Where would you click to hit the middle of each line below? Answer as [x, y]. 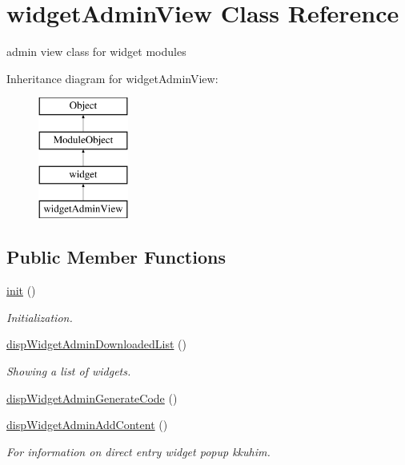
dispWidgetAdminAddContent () [87, 425]
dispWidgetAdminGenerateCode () [92, 397]
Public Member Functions [116, 257]
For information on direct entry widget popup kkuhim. [138, 451]
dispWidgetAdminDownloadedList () [96, 344]
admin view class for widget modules [96, 52]
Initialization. [40, 317]
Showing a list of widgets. [69, 371]
